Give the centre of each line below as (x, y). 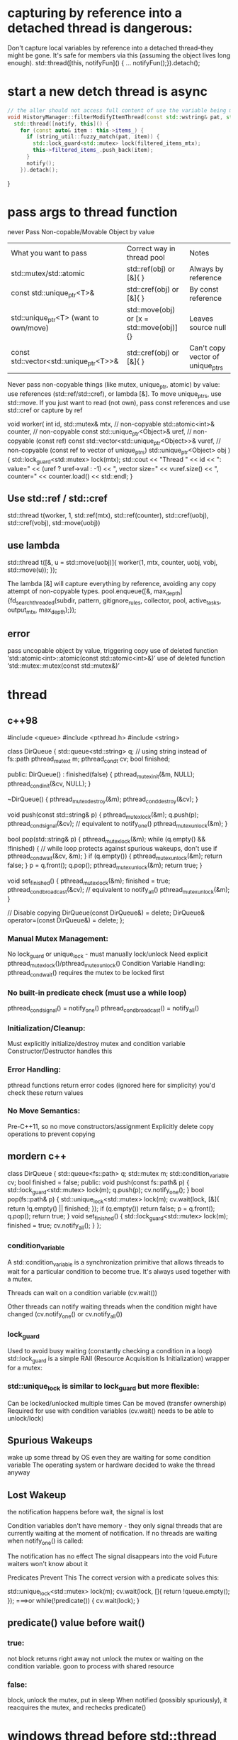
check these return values (45, 1092)
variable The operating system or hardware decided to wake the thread (111, 1465)
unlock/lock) (25, 1418)
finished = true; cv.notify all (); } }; (54, 1226)
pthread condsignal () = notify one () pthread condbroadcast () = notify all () (103, 1009)
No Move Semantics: (44, 1111)
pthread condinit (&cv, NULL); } (49, 784)
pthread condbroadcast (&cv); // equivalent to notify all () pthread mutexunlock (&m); (119, 891)
